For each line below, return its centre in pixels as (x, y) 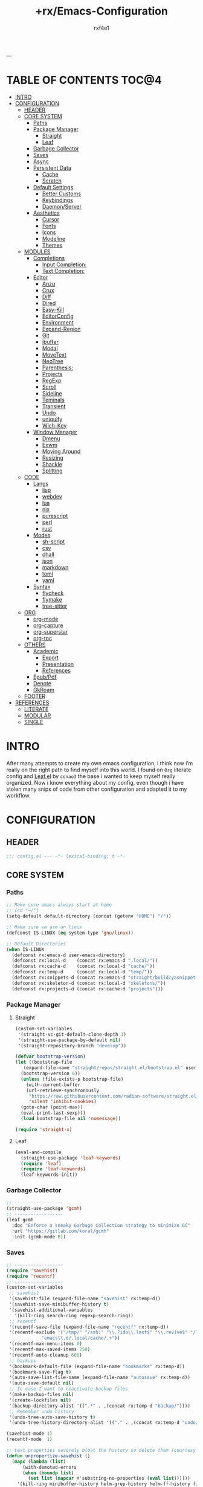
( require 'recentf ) (31, 1276)
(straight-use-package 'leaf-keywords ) (71, 1158)
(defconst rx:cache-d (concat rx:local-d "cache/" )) (83, 966)
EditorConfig (58, 316)
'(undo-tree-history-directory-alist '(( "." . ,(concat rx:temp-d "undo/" (105, 1423)
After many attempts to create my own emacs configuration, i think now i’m (100, 763)
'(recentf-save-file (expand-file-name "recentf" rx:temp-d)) (89, 1327)
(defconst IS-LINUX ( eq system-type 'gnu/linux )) (70, 933)
